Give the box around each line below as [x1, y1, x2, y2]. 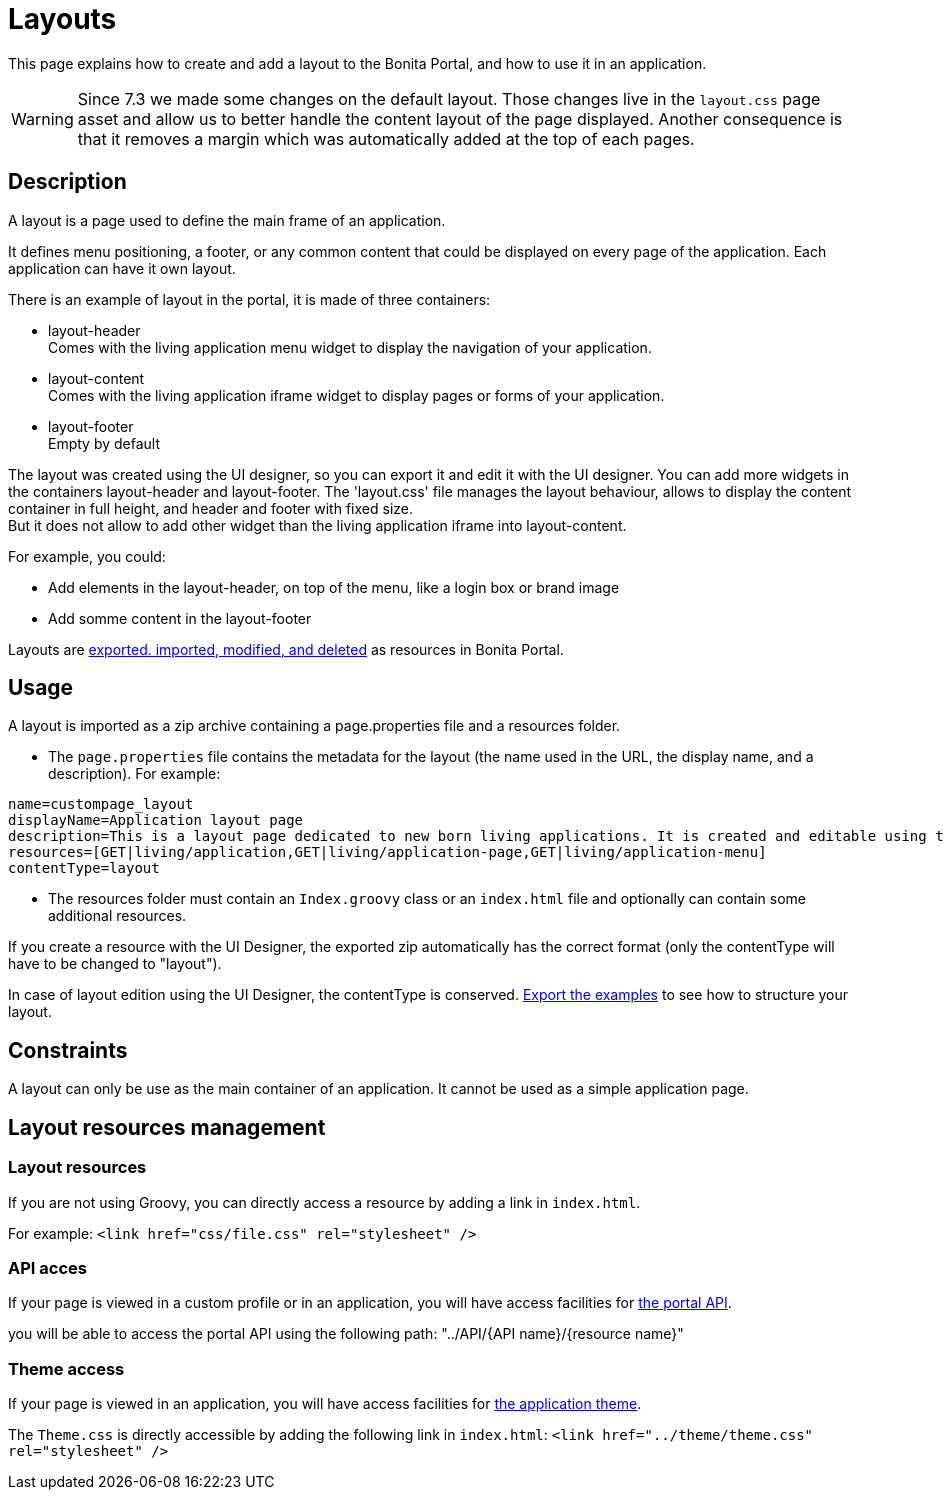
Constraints [8, 1037, 128, 1063]
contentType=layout [8, 860, 160, 877]
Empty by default [48, 434, 161, 452]
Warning [11, 108, 74, 129]
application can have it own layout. [8, 259, 236, 277]
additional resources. [48, 907, 187, 925]
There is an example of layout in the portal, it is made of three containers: [8, 290, 491, 308]
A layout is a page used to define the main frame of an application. [8, 211, 446, 229]
